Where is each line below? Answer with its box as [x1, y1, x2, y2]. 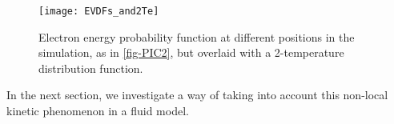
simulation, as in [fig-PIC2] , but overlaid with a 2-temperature [38, 44, 344, 61]
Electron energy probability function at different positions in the [38, 28, 355, 45]
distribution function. [38, 59, 143, 76]
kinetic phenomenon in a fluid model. [6, 102, 189, 119]
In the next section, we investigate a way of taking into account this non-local [6, 86, 388, 103]
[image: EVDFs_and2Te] [38, 6, 159, 17]
